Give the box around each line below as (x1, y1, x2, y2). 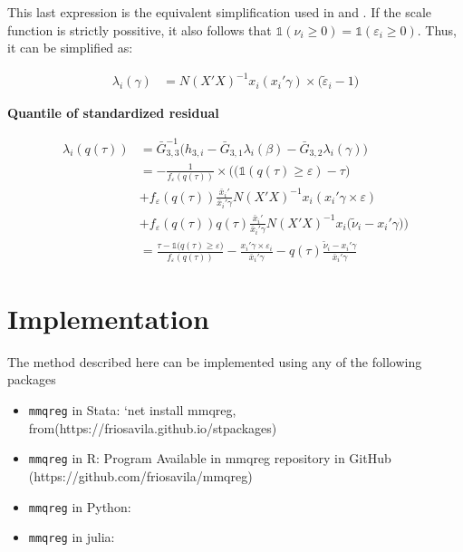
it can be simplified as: (7, 38, 133, 57)
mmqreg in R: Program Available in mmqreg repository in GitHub (28, 449, 391, 468)
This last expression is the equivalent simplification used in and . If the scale (7, 3, 432, 21)
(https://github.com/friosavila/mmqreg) (28, 466, 253, 485)
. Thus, (417, 20, 457, 39)
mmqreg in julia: (28, 528, 115, 547)
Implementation (7, 299, 209, 336)
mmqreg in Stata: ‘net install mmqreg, (28, 401, 236, 420)
